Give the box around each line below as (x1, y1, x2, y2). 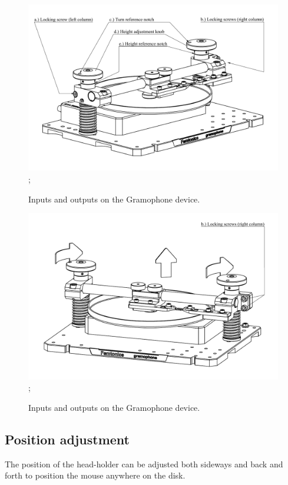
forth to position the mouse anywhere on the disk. (5, 469, 186, 481)
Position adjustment (5, 430, 130, 448)
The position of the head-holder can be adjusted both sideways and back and (5, 457, 283, 470)
